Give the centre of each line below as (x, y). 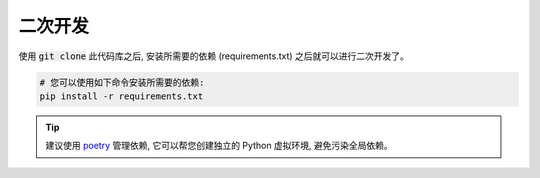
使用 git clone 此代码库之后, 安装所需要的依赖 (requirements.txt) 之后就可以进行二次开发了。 (214, 56)
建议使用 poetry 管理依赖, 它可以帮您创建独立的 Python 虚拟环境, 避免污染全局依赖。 (219, 146)
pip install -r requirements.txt (121, 96)
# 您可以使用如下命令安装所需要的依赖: (122, 82)
